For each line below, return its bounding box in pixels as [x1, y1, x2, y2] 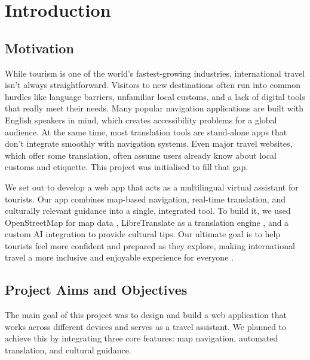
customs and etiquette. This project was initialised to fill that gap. [5, 161, 248, 173]
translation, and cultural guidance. [5, 344, 131, 356]
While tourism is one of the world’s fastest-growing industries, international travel [5, 66, 305, 79]
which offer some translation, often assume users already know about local [5, 149, 277, 161]
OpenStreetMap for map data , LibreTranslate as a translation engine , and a [5, 216, 289, 228]
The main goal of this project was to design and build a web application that [5, 308, 287, 321]
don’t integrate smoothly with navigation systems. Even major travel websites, [5, 137, 293, 150]
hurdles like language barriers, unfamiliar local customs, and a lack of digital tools [5, 90, 305, 102]
